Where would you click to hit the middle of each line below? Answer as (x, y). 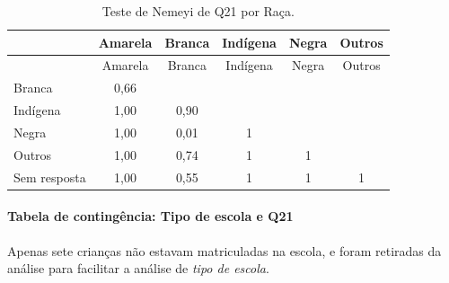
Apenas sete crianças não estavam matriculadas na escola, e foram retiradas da (224, 250)
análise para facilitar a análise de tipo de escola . (138, 268)
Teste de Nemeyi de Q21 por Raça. (198, 11)
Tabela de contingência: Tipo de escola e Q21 (150, 216)
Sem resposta (50, 177)
